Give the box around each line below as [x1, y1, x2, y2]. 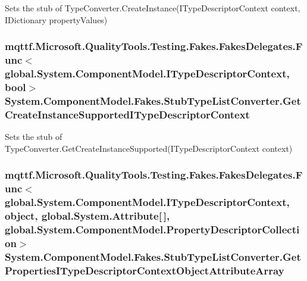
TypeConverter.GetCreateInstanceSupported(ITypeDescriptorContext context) [5, 142, 293, 154]
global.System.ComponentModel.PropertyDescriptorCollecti [5, 221, 300, 236]
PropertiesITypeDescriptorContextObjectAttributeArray [5, 263, 284, 277]
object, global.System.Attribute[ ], [5, 208, 170, 223]
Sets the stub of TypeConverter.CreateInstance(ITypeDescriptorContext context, [5, 2, 300, 14]
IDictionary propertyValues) [5, 13, 108, 26]
